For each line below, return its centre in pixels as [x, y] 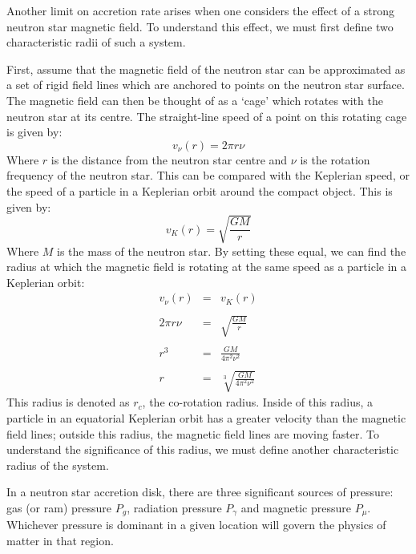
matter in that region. [60, 541]
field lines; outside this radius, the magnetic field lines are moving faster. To [193, 433]
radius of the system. [58, 465]
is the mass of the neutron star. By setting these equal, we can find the [232, 251]
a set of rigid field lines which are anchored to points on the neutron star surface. [206, 85]
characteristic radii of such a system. [96, 42]
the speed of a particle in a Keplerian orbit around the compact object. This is [200, 190]
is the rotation [335, 159]
